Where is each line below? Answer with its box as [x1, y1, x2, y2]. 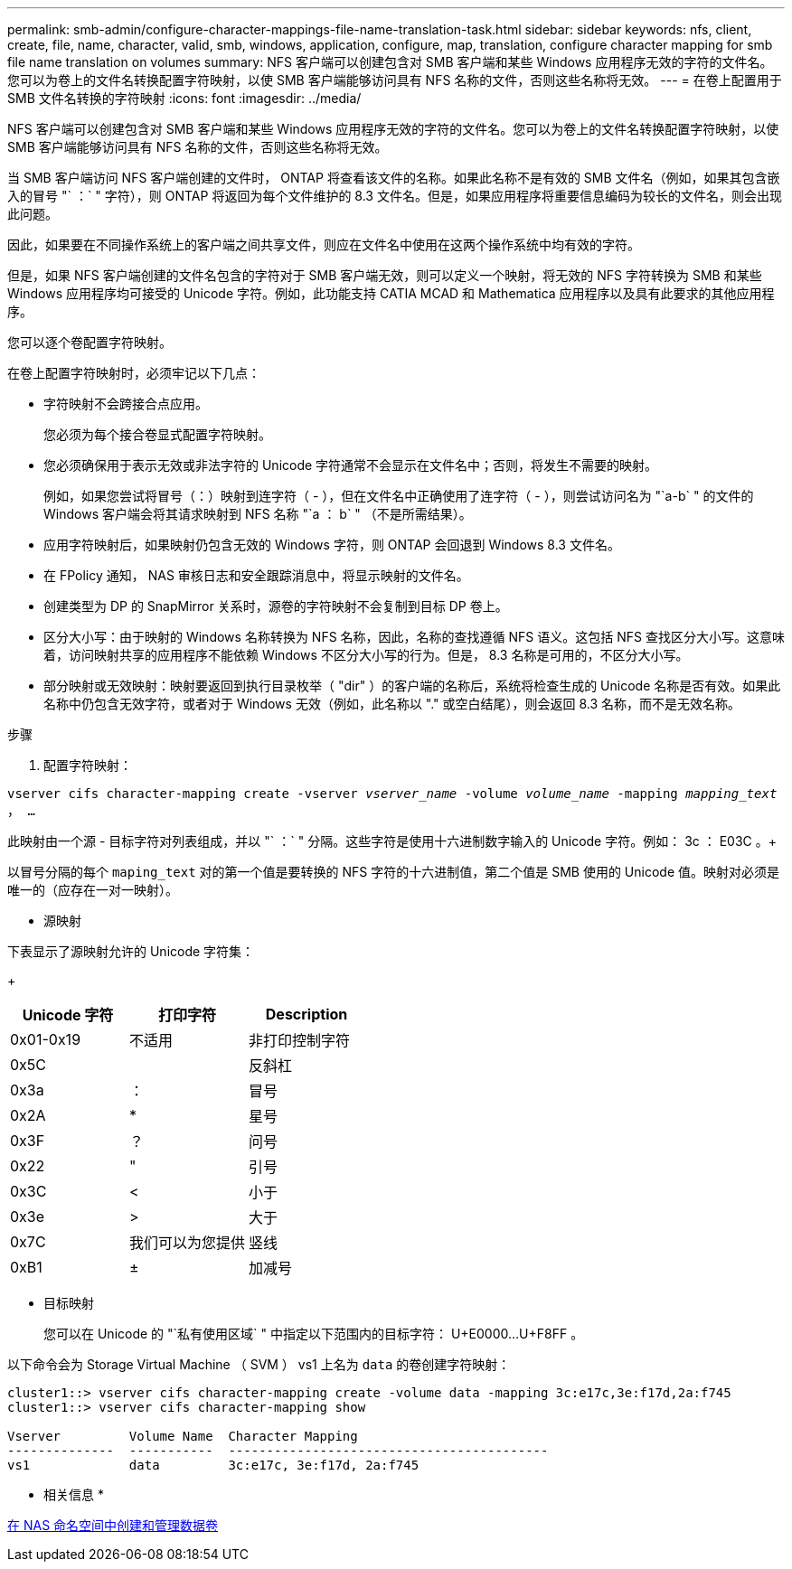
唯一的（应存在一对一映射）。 [7, 882, 178, 897]
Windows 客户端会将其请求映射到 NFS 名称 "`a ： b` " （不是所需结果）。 [43, 506, 472, 521]
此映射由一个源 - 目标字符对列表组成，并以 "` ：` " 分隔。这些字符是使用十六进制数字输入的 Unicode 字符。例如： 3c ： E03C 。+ [7, 833, 778, 849]
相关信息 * [43, 1487, 104, 1502]
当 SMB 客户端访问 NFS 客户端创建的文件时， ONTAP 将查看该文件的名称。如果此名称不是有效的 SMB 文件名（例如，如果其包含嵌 [7, 170, 780, 185]
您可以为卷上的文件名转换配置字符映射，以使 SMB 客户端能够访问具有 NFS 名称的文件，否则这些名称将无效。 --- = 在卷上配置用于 [7, 72, 782, 88]
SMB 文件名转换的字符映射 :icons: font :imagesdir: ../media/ [7, 90, 362, 106]
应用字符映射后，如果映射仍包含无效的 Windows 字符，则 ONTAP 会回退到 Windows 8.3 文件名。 [43, 537, 620, 552]
